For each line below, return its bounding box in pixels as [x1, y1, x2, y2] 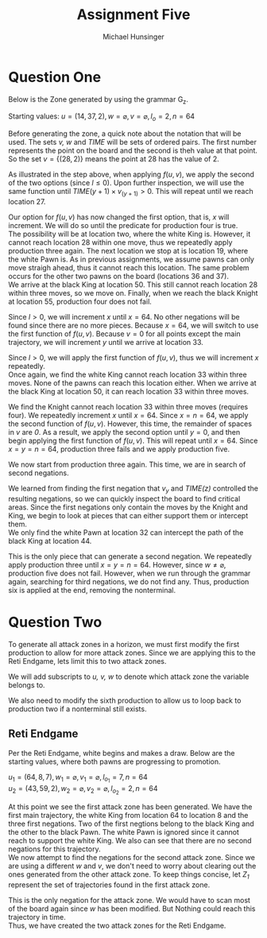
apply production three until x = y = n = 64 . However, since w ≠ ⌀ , [8, 560, 226, 569]
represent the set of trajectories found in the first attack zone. [8, 880, 211, 890]
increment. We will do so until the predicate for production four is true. [8, 221, 238, 231]
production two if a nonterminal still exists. [8, 703, 147, 713]
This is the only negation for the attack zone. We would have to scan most [8, 895, 250, 905]
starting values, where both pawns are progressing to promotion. [8, 757, 221, 766]
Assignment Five [76, 6, 191, 24]
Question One [8, 68, 102, 86]
